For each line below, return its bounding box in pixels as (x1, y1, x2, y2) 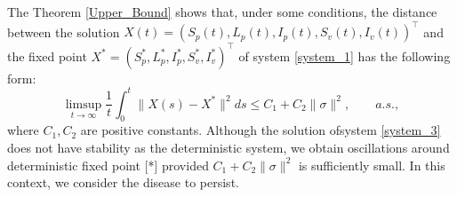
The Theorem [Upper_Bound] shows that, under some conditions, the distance (7, 3, 437, 20)
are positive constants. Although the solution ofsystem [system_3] (80, 121, 441, 139)
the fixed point (7, 46, 87, 65)
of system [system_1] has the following (238, 46, 451, 65)
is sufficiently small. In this (298, 155, 445, 174)
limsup (65, 98, 102, 111)
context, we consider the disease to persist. (7, 173, 239, 192)
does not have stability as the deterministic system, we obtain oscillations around (7, 138, 450, 157)
